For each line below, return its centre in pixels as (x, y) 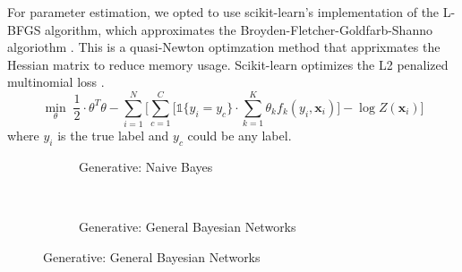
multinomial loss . (56, 82)
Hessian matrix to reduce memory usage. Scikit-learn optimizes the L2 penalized (228, 64)
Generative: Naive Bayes (146, 166)
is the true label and (113, 136)
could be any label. (240, 136)
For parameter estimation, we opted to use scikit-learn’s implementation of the (223, 12)
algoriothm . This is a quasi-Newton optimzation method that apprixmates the (224, 47)
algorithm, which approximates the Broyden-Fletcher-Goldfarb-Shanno (239, 29)
